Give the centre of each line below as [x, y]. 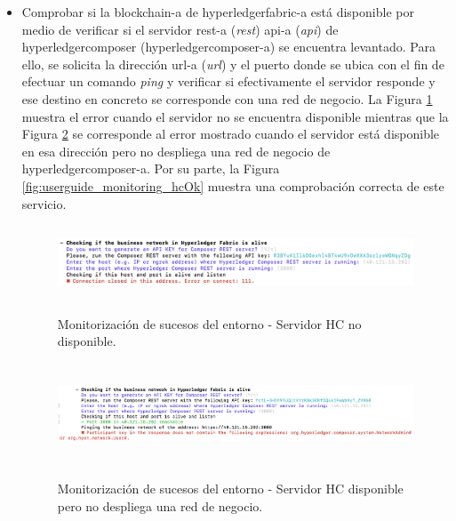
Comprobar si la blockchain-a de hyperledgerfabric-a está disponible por [218, 12]
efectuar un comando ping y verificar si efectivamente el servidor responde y [228, 81]
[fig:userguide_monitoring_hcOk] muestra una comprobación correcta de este [233, 185]
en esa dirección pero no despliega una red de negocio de [176, 151]
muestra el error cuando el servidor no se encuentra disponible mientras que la [235, 116]
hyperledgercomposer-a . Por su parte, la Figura [151, 168]
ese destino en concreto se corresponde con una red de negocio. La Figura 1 [227, 98]
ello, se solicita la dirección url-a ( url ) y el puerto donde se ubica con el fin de [233, 64]
